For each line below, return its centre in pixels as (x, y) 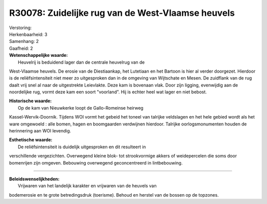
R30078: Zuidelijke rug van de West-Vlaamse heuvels (122, 13)
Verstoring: (21, 28)
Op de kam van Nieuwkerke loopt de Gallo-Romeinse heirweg (81, 108)
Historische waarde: (30, 101)
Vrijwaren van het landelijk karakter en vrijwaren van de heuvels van (87, 186)
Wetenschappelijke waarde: (39, 55)
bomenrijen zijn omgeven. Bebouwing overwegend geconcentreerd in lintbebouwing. (96, 163)
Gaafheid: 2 (21, 48)
